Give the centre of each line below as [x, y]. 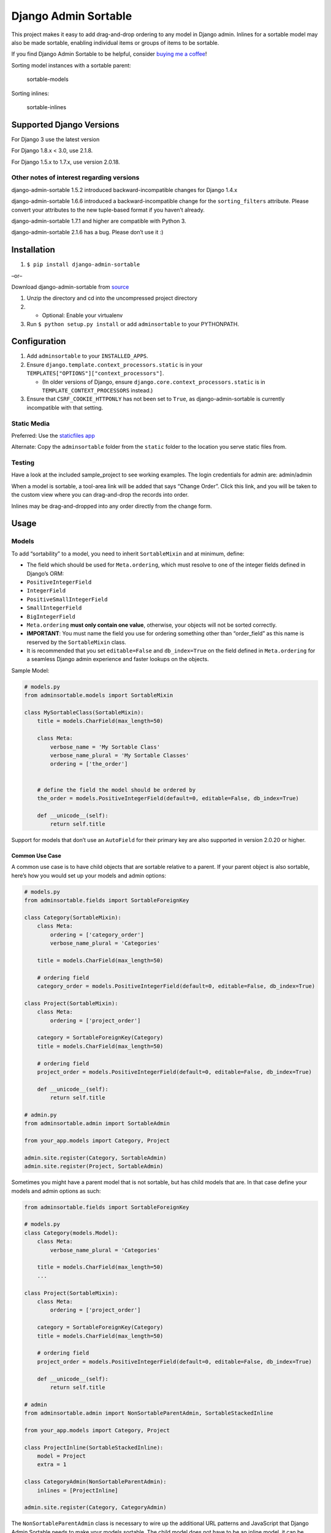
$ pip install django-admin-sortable [83, 265]
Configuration [39, 341]
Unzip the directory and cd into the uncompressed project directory [112, 298]
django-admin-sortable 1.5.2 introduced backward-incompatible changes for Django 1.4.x [124, 189]
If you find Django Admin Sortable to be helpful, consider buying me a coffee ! [109, 54]
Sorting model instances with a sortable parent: [71, 65]
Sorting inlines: [30, 93]
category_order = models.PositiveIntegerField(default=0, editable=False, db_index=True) [176, 986]
